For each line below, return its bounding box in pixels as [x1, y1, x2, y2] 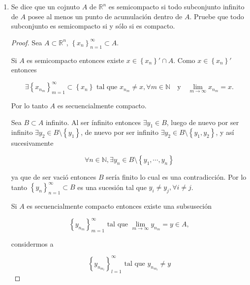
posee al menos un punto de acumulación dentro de [28, 11, 183, 21]
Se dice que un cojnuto [11, 1, 80, 11]
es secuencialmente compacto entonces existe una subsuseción [27, 200, 212, 211]
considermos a [11, 238, 54, 249]
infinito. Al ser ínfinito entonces [45, 117, 141, 127]
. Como [173, 55, 195, 65]
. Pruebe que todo [189, 11, 244, 21]
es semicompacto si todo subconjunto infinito [108, 1, 245, 11]
